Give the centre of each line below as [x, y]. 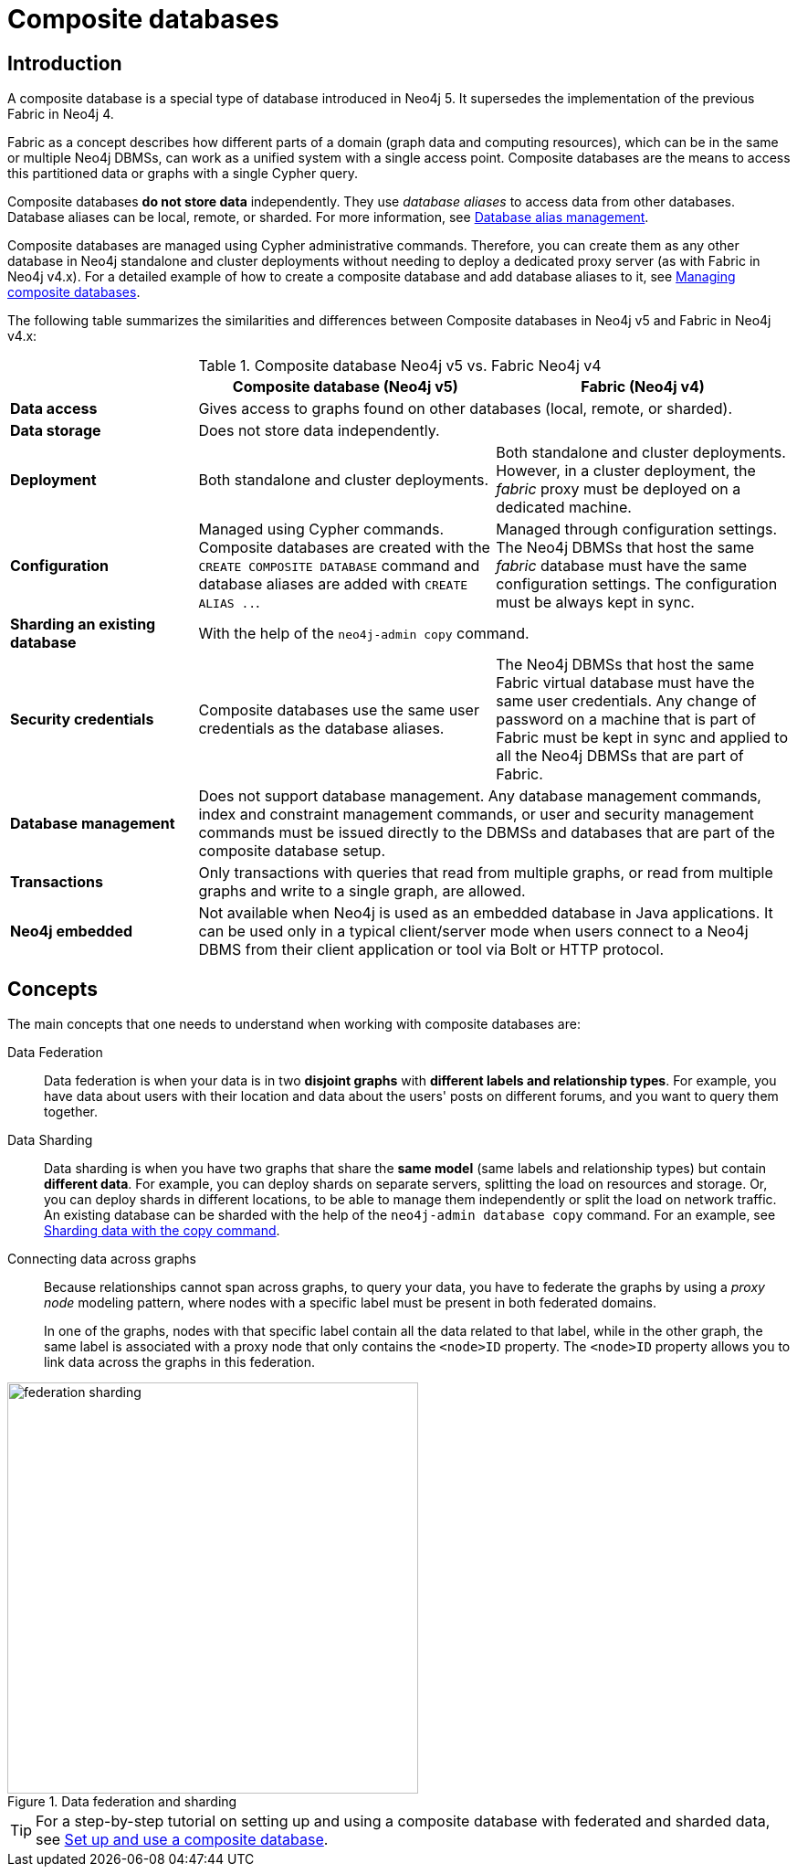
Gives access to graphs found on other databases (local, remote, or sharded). [466, 409]
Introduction [65, 63]
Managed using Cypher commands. [321, 529]
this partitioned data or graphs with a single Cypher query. [183, 174]
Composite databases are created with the [344, 548]
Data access [54, 409]
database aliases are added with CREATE [333, 584]
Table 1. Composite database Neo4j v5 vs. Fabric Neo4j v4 [400, 366]
